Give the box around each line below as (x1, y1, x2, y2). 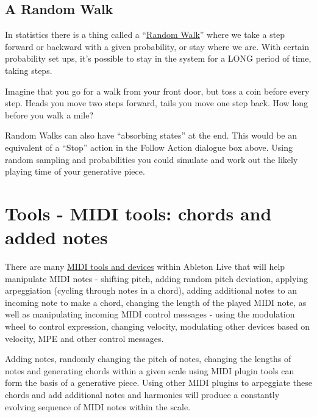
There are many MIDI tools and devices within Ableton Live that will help (5, 260, 285, 273)
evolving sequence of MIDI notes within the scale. (5, 400, 191, 413)
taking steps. (5, 63, 52, 76)
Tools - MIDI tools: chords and (5, 200, 272, 225)
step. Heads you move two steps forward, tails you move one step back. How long (5, 96, 308, 109)
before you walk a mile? (5, 108, 94, 121)
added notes (5, 225, 108, 250)
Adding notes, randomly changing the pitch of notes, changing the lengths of (5, 352, 291, 365)
